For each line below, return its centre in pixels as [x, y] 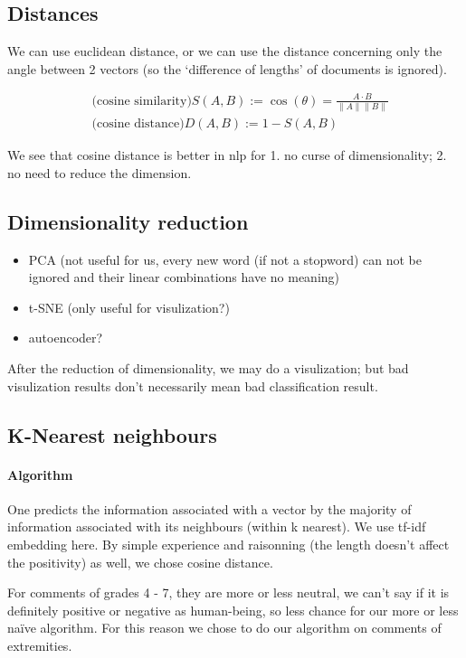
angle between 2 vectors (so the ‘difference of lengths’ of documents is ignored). [227, 68]
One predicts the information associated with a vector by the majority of [209, 508]
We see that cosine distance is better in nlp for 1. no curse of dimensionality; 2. [227, 155]
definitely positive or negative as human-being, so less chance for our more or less [233, 610]
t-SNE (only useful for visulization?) [129, 307]
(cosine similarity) [142, 101]
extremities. [40, 645]
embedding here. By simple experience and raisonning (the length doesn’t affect [228, 544]
